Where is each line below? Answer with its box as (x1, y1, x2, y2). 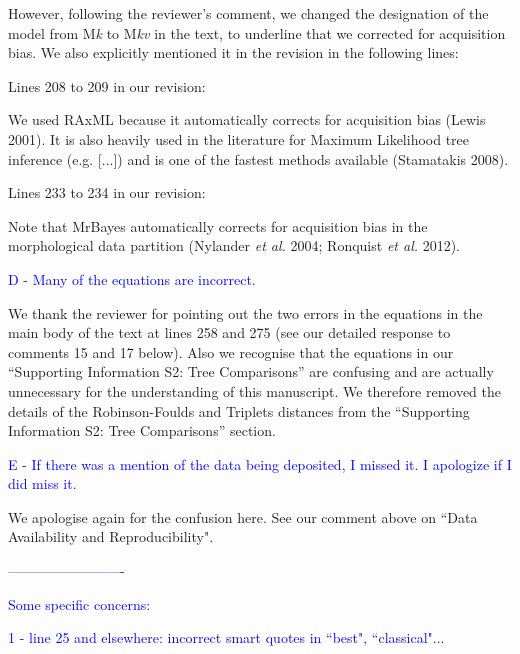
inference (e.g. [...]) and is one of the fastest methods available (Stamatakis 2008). (8, 148, 509, 169)
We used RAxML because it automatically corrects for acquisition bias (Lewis (8, 109, 486, 130)
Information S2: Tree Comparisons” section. (8, 420, 276, 441)
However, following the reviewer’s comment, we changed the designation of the (8, 3, 489, 23)
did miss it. (8, 473, 77, 494)
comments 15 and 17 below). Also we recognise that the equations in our (8, 341, 454, 362)
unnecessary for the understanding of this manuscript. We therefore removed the (8, 380, 502, 401)
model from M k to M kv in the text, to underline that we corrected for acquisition (8, 22, 506, 43)
